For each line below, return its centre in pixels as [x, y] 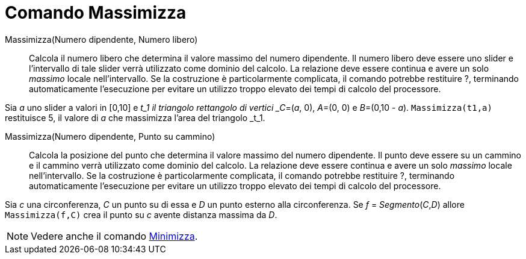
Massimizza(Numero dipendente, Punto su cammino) [110, 136]
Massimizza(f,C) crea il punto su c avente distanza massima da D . [141, 214]
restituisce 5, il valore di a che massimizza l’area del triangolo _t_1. [135, 117]
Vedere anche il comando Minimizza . [114, 236]
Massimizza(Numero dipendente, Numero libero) [101, 39]
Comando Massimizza [96, 13]
